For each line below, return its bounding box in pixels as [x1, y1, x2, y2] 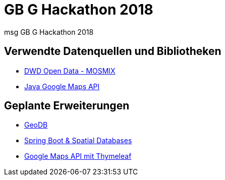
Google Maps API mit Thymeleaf [24, 152, 132, 161]
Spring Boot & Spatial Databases [24, 136, 132, 145]
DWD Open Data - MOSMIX [24, 66, 116, 75]
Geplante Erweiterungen [4, 99, 130, 112]
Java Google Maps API [24, 82, 100, 91]
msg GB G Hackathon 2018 [4, 27, 94, 36]
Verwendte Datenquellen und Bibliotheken [4, 45, 221, 58]
